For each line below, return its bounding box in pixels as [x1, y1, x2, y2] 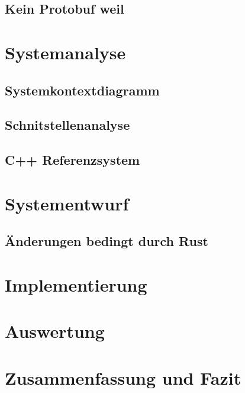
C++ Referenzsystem [5, 151, 140, 169]
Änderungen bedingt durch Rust [5, 232, 208, 250]
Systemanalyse [5, 40, 126, 64]
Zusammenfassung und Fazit [5, 365, 241, 389]
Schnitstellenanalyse [5, 116, 130, 134]
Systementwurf [5, 191, 129, 215]
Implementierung [5, 272, 147, 296]
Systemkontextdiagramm [5, 81, 160, 99]
